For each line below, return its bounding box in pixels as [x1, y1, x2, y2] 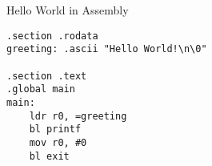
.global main [6, 83, 75, 95]
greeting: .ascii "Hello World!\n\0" [6, 43, 207, 55]
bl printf [29, 123, 82, 136]
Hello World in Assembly [6, 2, 129, 18]
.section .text [6, 70, 87, 82]
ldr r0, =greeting [29, 110, 127, 122]
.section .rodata [6, 30, 98, 42]
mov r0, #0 [29, 136, 87, 148]
